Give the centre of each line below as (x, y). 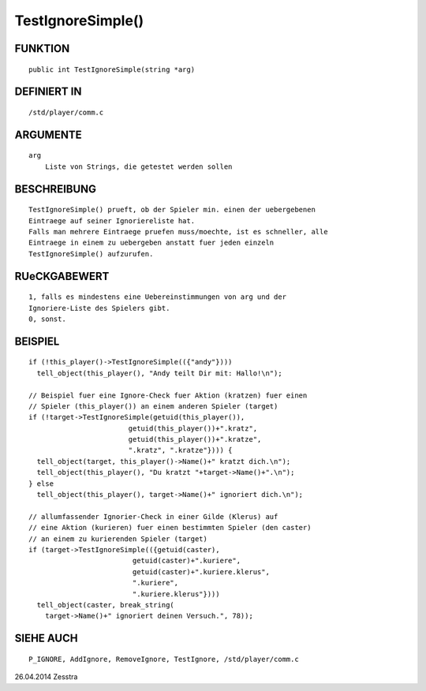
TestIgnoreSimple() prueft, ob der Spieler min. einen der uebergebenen (172, 210)
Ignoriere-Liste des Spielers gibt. (99, 308)
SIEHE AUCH (46, 639)
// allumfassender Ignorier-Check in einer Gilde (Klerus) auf (153, 516)
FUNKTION (42, 49)
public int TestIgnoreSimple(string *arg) (112, 69)
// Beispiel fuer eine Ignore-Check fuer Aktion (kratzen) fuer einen (168, 395)
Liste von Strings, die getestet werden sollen (138, 166)
